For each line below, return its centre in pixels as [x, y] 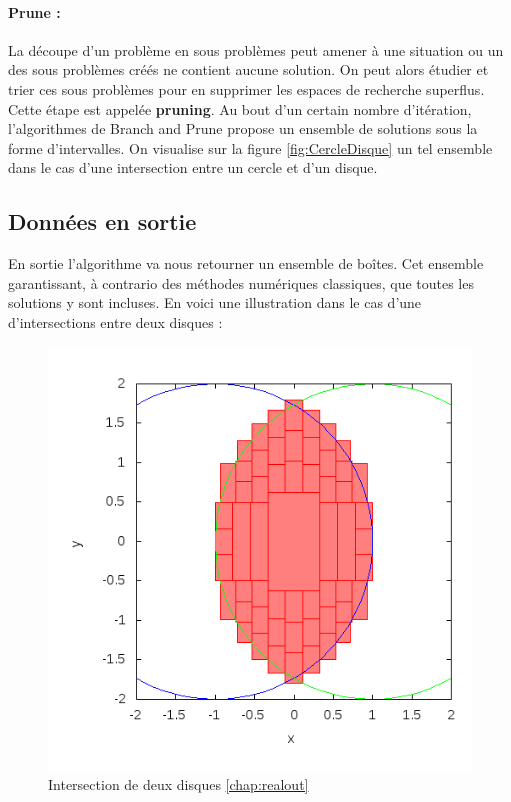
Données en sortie [102, 221]
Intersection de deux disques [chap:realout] [178, 784]
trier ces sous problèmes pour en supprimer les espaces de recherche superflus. [246, 88]
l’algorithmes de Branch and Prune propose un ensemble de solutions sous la [243, 128]
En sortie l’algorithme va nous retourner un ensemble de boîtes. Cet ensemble [246, 263]
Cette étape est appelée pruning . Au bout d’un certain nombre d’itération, [240, 108]
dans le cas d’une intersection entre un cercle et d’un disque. [193, 167]
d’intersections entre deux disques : [115, 321]
